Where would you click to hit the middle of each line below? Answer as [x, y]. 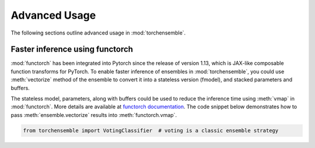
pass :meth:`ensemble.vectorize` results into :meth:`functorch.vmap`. [94, 115]
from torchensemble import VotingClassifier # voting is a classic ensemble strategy [151, 130]
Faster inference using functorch [72, 49]
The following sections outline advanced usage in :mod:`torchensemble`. [98, 33]
